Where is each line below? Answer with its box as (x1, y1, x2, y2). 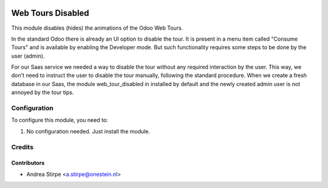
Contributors (11, 159, 45, 167)
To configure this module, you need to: (11, 116, 109, 124)
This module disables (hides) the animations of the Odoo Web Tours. (11, 24, 183, 32)
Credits (11, 143, 33, 151)
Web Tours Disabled (11, 8, 89, 18)
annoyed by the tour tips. (11, 89, 74, 96)
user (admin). (11, 52, 45, 59)
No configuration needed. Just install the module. (26, 127, 151, 135)
